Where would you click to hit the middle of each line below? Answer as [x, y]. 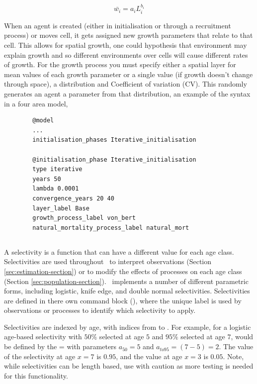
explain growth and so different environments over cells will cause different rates [126, 54]
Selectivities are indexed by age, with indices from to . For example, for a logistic [128, 327]
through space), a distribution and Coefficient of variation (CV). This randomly [126, 84]
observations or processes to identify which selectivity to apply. [100, 310]
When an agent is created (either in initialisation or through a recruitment [118, 25]
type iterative [57, 169]
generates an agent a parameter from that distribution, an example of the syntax [127, 94]
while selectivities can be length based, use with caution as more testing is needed [129, 366]
